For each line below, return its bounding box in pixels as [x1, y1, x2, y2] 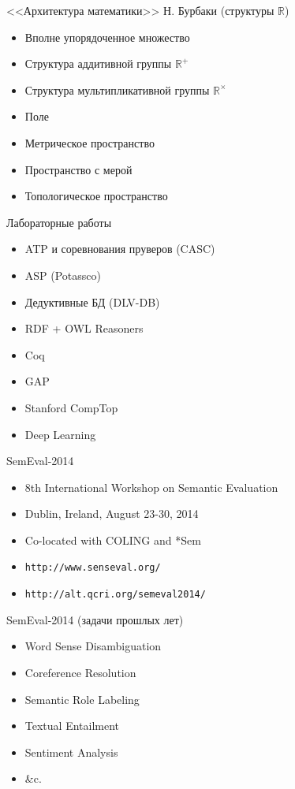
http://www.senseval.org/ [24, 562, 161, 574]
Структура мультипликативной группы [24, 81, 210, 98]
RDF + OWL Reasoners [24, 320, 144, 337]
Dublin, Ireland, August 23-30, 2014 [24, 505, 199, 522]
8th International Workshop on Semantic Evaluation [24, 478, 278, 495]
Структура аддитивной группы [24, 55, 172, 72]
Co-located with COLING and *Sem [24, 531, 201, 548]
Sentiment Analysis [24, 743, 118, 760]
